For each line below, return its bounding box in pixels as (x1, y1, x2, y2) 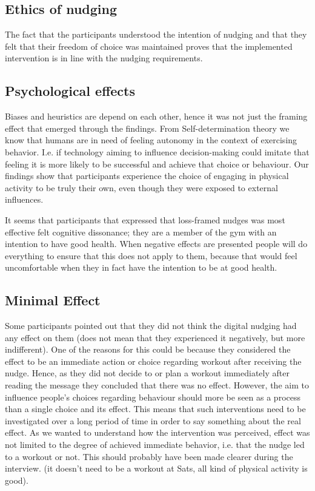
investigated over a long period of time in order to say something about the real (5, 414, 301, 427)
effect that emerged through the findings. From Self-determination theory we (5, 121, 290, 134)
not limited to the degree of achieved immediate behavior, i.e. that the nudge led (5, 438, 305, 451)
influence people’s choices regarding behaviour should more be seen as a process (5, 390, 300, 403)
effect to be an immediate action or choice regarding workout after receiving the (5, 354, 302, 367)
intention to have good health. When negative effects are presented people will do (5, 237, 308, 250)
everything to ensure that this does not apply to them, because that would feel (5, 249, 297, 262)
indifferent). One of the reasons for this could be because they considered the (5, 343, 291, 356)
